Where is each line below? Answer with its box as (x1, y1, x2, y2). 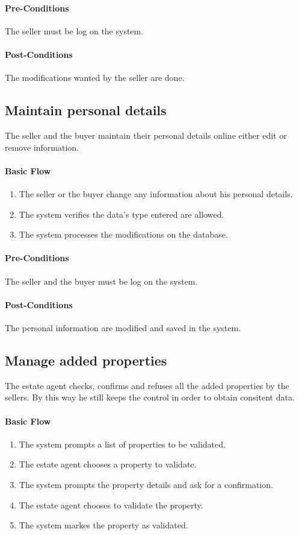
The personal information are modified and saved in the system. (5, 321, 241, 334)
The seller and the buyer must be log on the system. (5, 274, 198, 287)
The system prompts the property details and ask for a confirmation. (19, 478, 273, 490)
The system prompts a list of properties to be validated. (19, 437, 226, 450)
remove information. (5, 141, 79, 153)
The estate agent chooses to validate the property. (19, 498, 203, 511)
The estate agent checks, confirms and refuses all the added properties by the (5, 379, 289, 391)
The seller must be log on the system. (5, 24, 144, 37)
